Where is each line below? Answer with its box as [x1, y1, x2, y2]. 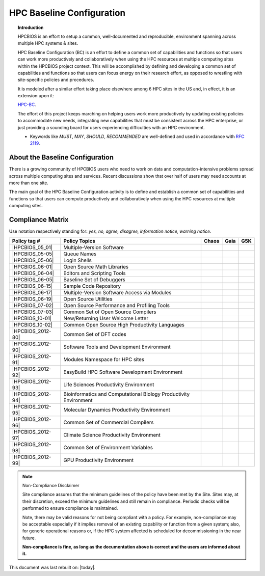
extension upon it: [18, 93, 54, 99]
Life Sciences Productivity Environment [63, 381, 155, 388]
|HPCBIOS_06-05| [12, 276, 54, 283]
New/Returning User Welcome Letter [63, 315, 149, 322]
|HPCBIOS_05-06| [12, 257, 54, 264]
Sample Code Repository [63, 282, 121, 289]
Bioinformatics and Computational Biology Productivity [63, 390, 190, 397]
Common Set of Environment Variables [63, 444, 153, 451]
